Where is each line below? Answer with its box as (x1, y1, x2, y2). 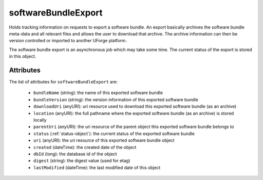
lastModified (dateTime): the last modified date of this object (33, 164, 161, 170)
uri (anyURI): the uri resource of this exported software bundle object (33, 137, 175, 143)
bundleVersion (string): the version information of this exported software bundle (33, 97, 198, 102)
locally (33, 117, 47, 123)
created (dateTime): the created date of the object (33, 144, 136, 150)
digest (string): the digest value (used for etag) (33, 158, 131, 164)
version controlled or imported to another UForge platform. (9, 38, 127, 44)
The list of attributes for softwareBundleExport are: (9, 79, 118, 85)
